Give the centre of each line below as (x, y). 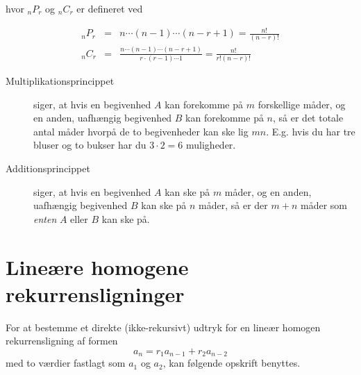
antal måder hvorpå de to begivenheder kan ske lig (141, 131)
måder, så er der (233, 205)
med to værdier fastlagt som (66, 363)
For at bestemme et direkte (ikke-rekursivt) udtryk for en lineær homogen (163, 327)
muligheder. (211, 145)
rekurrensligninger (95, 293)
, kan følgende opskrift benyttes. (232, 363)
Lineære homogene (97, 266)
